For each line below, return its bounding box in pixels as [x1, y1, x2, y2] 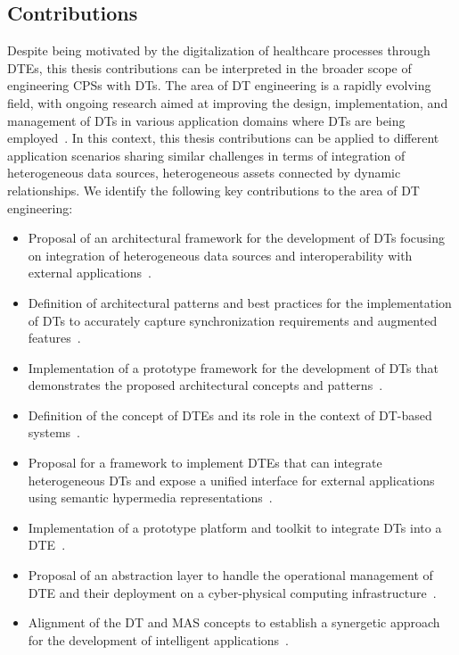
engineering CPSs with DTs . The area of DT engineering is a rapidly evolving [7, 76, 431, 95]
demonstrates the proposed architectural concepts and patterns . [28, 376, 383, 394]
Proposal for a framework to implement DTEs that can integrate [28, 453, 382, 472]
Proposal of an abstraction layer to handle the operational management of [28, 566, 433, 585]
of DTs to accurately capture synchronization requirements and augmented [28, 311, 438, 329]
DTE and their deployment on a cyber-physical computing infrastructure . [28, 583, 437, 601]
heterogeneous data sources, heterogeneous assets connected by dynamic [7, 163, 401, 182]
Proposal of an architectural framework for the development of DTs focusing [28, 228, 445, 247]
